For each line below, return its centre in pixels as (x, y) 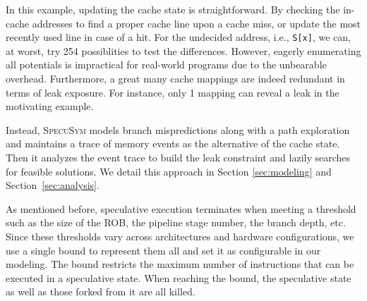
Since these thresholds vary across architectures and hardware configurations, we (180, 236)
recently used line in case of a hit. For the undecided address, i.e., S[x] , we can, (178, 37)
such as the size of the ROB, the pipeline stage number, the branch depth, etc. (176, 222)
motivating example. (50, 106)
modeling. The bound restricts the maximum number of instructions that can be (180, 264)
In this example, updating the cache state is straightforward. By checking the (173, 9)
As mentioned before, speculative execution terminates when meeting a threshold (181, 208)
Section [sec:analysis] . (53, 185)
